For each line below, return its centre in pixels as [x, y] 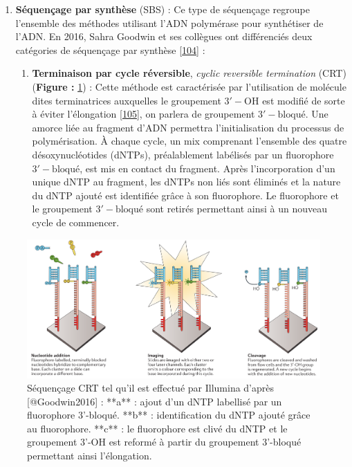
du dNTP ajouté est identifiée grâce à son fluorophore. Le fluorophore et [185, 195]
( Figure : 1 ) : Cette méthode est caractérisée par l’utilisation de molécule [189, 86]
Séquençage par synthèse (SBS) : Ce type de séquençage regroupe [163, 9]
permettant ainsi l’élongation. [90, 456]
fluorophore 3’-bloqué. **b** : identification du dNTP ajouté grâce [169, 415]
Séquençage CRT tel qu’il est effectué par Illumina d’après [151, 388]
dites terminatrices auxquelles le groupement [127, 100]
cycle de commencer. [76, 222]
